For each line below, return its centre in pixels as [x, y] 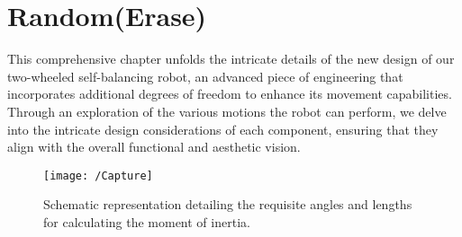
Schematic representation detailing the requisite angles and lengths [228, 204]
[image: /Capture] [98, 176]
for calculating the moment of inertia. [147, 221]
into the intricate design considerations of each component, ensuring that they [223, 129]
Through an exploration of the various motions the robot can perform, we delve [227, 111]
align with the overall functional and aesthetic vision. [154, 147]
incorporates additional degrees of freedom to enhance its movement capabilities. [230, 94]
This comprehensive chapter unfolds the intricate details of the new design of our [231, 59]
